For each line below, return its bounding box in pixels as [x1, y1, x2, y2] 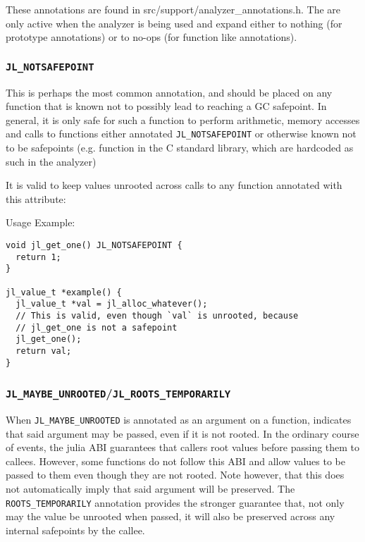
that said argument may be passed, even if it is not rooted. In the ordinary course [6, 426, 359, 441]
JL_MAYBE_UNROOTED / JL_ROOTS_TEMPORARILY [6, 384, 231, 402]
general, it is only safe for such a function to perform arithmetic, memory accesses [6, 112, 360, 127]
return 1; [16, 252, 61, 262]
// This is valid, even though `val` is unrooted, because [16, 310, 299, 321]
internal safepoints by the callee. [6, 522, 145, 537]
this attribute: [6, 191, 66, 206]
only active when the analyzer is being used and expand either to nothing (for [6, 16, 342, 30]
